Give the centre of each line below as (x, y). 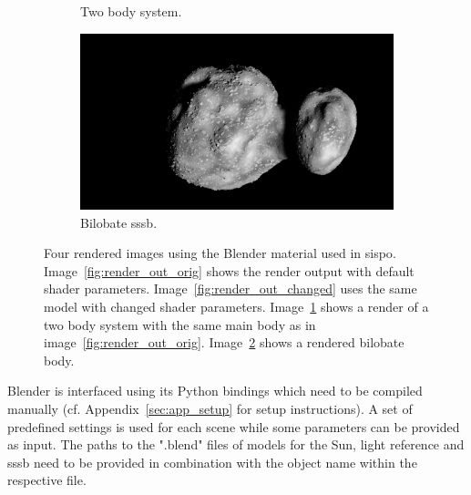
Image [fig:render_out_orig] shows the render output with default (229, 270)
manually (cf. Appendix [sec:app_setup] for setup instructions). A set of (210, 409)
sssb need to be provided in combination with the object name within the (212, 462)
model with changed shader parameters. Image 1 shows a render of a (236, 307)
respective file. (47, 480)
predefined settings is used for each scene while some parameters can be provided (234, 426)
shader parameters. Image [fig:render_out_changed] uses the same (230, 289)
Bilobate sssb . (119, 222)
